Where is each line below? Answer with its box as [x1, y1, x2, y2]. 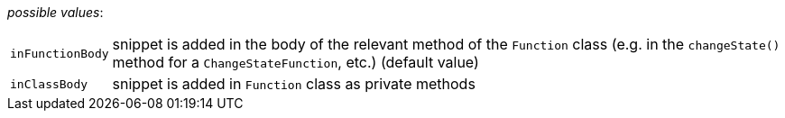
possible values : [7, 5, 104, 20]
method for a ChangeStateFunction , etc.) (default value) [112, 53, 479, 71]
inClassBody [10, 77, 88, 91]
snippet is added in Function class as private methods [112, 75, 476, 93]
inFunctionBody [10, 46, 109, 60]
